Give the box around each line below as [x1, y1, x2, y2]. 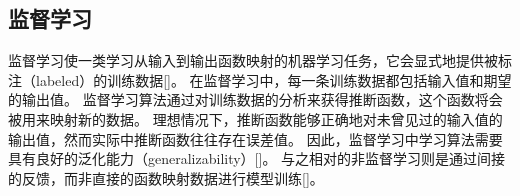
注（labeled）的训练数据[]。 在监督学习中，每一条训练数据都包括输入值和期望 [8, 69, 512, 90]
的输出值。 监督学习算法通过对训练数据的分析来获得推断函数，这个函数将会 [8, 89, 503, 110]
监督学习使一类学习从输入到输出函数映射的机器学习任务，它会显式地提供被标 [8, 50, 512, 71]
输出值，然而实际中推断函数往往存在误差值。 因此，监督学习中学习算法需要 [8, 128, 503, 149]
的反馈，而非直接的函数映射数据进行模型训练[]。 [8, 167, 324, 188]
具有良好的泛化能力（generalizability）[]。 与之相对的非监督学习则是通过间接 [8, 148, 506, 169]
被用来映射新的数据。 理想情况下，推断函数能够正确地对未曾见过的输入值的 [8, 108, 503, 129]
